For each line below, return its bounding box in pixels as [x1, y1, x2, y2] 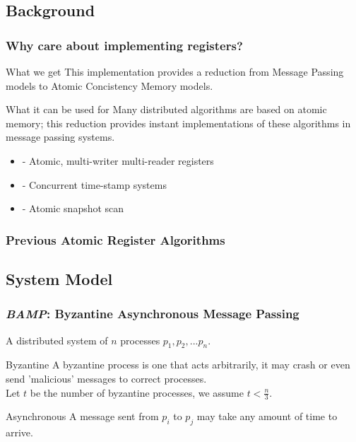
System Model [6, 267, 113, 289]
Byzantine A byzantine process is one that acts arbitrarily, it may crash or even [6, 357, 350, 372]
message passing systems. [6, 129, 115, 144]
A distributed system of [6, 332, 108, 347]
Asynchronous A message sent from [6, 409, 159, 424]
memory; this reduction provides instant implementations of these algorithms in [6, 115, 351, 130]
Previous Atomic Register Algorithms [6, 231, 225, 248]
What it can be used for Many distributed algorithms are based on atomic [6, 102, 327, 117]
